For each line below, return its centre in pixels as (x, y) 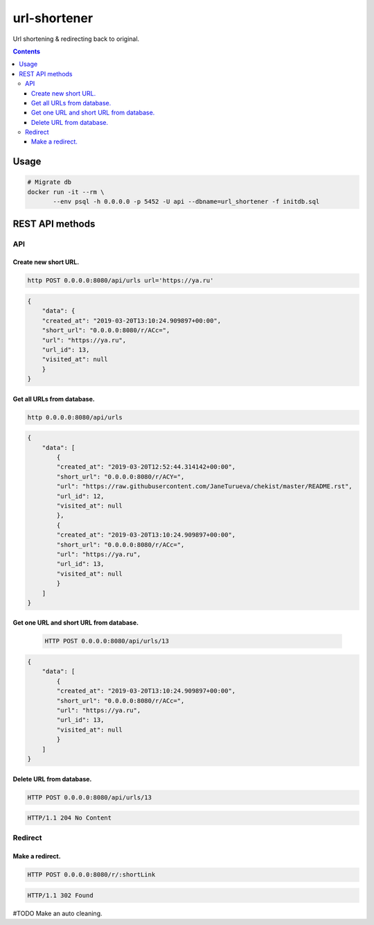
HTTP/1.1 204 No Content (70, 818)
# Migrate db (50, 182)
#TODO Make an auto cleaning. (58, 913)
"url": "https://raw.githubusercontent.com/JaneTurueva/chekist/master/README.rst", (204, 486)
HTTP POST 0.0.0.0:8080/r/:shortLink (91, 875)
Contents (27, 51)
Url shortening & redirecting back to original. (76, 39)
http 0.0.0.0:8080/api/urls (75, 417)
